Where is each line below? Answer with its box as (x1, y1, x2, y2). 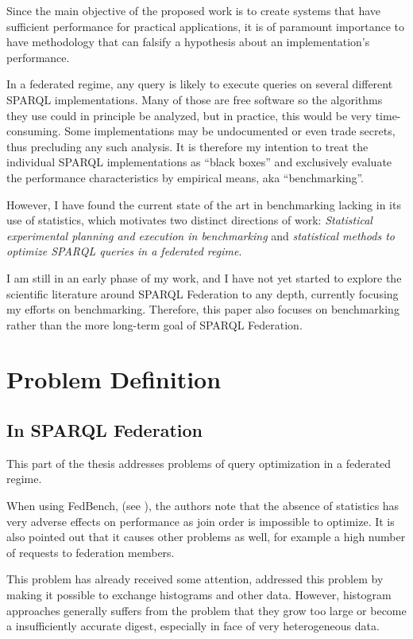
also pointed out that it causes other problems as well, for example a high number (6, 528, 406, 545)
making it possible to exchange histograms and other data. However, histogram (6, 586, 392, 603)
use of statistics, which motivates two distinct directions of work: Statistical (6, 212, 372, 228)
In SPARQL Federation (6, 418, 203, 442)
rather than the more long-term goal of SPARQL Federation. (6, 316, 303, 333)
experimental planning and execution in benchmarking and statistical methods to (6, 227, 395, 244)
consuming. (6, 123, 61, 139)
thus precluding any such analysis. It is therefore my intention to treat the (6, 138, 369, 154)
